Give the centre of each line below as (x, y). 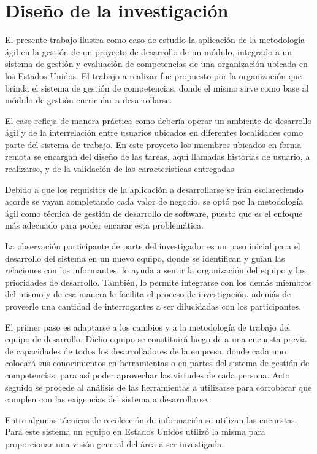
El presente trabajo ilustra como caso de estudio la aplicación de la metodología (155, 40)
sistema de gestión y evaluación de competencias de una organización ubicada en (156, 64)
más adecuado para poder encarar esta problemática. (104, 225)
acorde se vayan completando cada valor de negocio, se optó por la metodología (154, 201)
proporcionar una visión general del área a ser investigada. (115, 443)
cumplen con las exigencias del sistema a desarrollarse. (107, 399)
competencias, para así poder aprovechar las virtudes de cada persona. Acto (147, 374)
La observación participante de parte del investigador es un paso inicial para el (153, 246)
